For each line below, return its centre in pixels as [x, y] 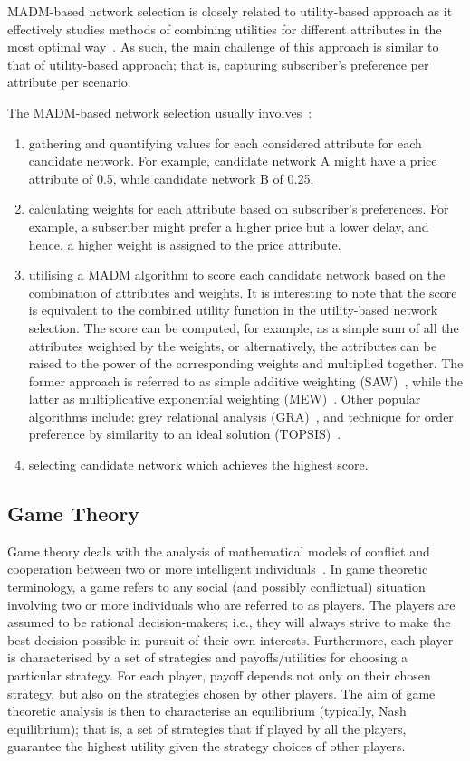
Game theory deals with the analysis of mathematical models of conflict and [219, 551]
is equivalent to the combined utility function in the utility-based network [233, 310]
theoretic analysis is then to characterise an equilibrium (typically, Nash [207, 711]
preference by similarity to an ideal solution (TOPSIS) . [185, 434]
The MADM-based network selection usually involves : [160, 112]
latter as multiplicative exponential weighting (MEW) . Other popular [225, 399]
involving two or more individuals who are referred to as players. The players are [231, 604]
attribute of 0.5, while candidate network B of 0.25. [171, 178]
